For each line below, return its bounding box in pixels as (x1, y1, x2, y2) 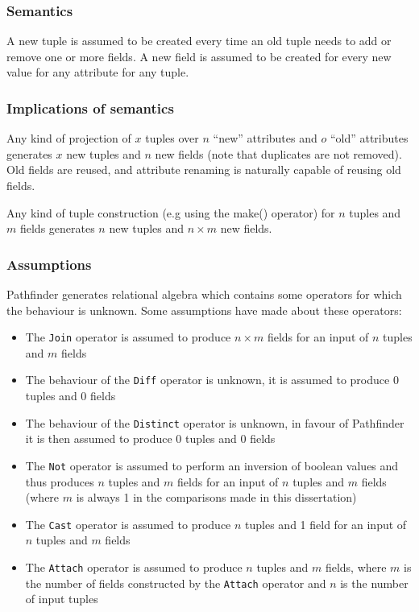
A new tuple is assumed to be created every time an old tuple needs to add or (6, 32, 392, 49)
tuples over (145, 130, 199, 147)
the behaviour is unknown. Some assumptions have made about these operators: (6, 301, 402, 318)
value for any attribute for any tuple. (6, 64, 189, 81)
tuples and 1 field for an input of (245, 515, 407, 532)
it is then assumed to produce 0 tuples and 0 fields (25, 430, 276, 447)
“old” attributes (330, 130, 409, 147)
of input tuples (25, 590, 98, 607)
